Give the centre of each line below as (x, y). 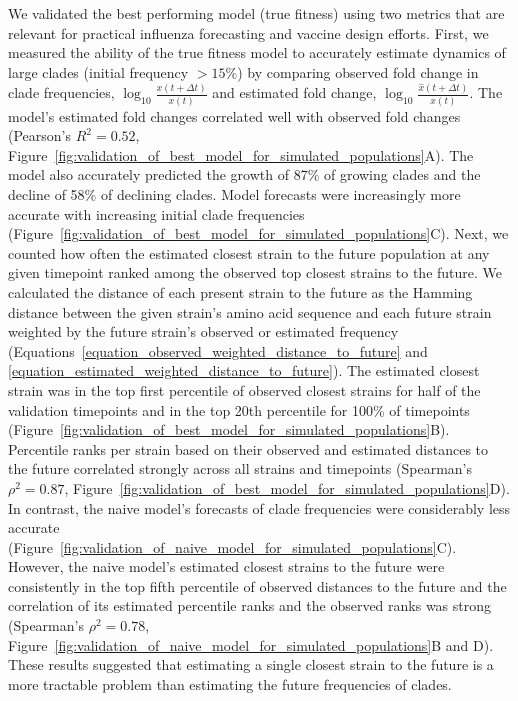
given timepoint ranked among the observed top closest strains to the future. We (255, 272)
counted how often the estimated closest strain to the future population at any (249, 252)
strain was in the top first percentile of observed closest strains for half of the (244, 389)
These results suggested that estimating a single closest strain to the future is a (251, 664)
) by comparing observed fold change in (358, 71)
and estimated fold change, (294, 92)
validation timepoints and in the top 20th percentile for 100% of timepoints (239, 409)
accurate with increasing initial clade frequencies (156, 213)
